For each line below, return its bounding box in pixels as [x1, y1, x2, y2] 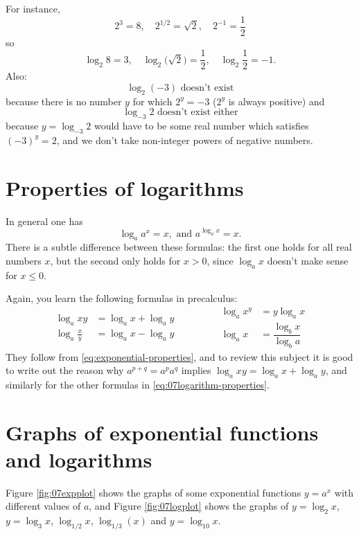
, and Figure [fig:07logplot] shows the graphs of [89, 499, 289, 513]
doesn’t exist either [157, 107, 238, 118]
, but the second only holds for [50, 253, 181, 268]
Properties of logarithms [6, 173, 244, 202]
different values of [6, 499, 81, 513]
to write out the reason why [6, 363, 124, 377]
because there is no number [6, 93, 122, 108]
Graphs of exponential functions [6, 418, 319, 446]
